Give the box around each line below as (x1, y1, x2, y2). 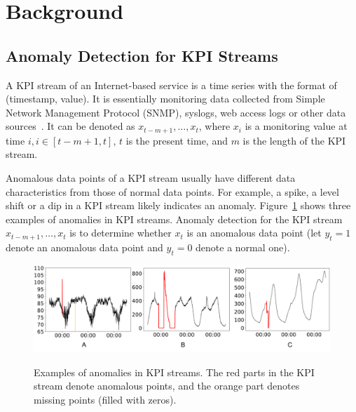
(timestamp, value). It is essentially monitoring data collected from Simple (6, 91, 325, 106)
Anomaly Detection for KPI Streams (6, 44, 278, 66)
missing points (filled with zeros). (34, 392, 177, 406)
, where (198, 119, 231, 133)
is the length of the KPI (242, 133, 346, 147)
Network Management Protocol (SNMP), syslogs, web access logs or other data (6, 105, 346, 119)
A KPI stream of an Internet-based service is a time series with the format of (6, 77, 337, 92)
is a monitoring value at (245, 119, 348, 133)
